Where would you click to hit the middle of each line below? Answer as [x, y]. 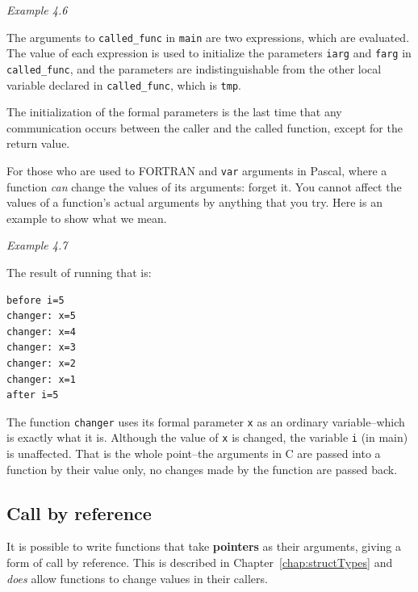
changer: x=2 [41, 363]
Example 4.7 [37, 245]
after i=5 [33, 395]
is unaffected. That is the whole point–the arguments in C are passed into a [194, 453]
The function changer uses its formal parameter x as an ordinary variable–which [206, 421]
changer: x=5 [41, 316]
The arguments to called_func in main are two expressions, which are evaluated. [208, 37]
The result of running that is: [79, 273]
